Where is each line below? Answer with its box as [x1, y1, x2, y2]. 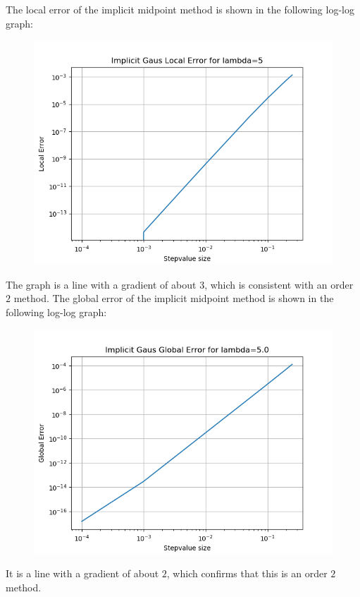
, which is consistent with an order [204, 277, 354, 291]
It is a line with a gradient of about [6, 566, 159, 581]
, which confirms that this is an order [166, 566, 328, 581]
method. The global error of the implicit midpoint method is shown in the [13, 291, 334, 306]
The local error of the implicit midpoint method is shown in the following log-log [6, 2, 354, 16]
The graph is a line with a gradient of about [6, 277, 197, 291]
